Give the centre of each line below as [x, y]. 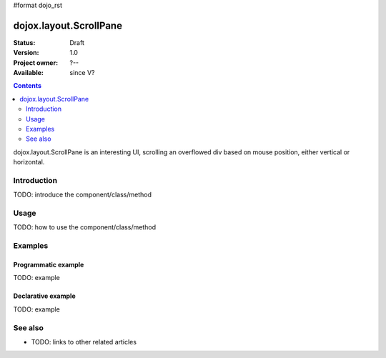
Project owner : [36, 63]
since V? [82, 73]
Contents [28, 86]
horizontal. [29, 162]
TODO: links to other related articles [84, 342]
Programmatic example [49, 265]
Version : [26, 53]
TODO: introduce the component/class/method [82, 195]
